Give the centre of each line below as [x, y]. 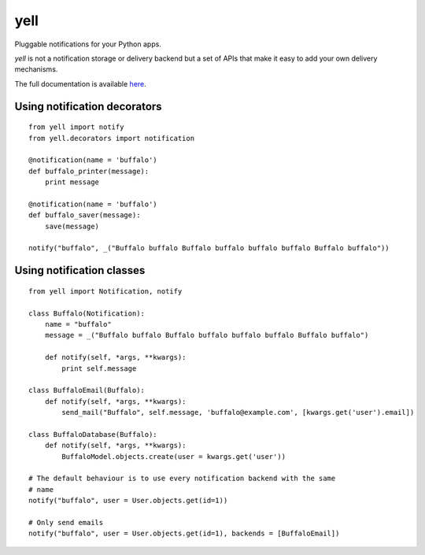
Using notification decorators [88, 106]
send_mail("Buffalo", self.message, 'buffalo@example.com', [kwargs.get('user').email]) [238, 413]
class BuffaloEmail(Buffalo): [87, 390]
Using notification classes [80, 270]
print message [72, 182]
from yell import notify [76, 127]
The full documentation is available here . [81, 83]
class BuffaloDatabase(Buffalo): [93, 434]
